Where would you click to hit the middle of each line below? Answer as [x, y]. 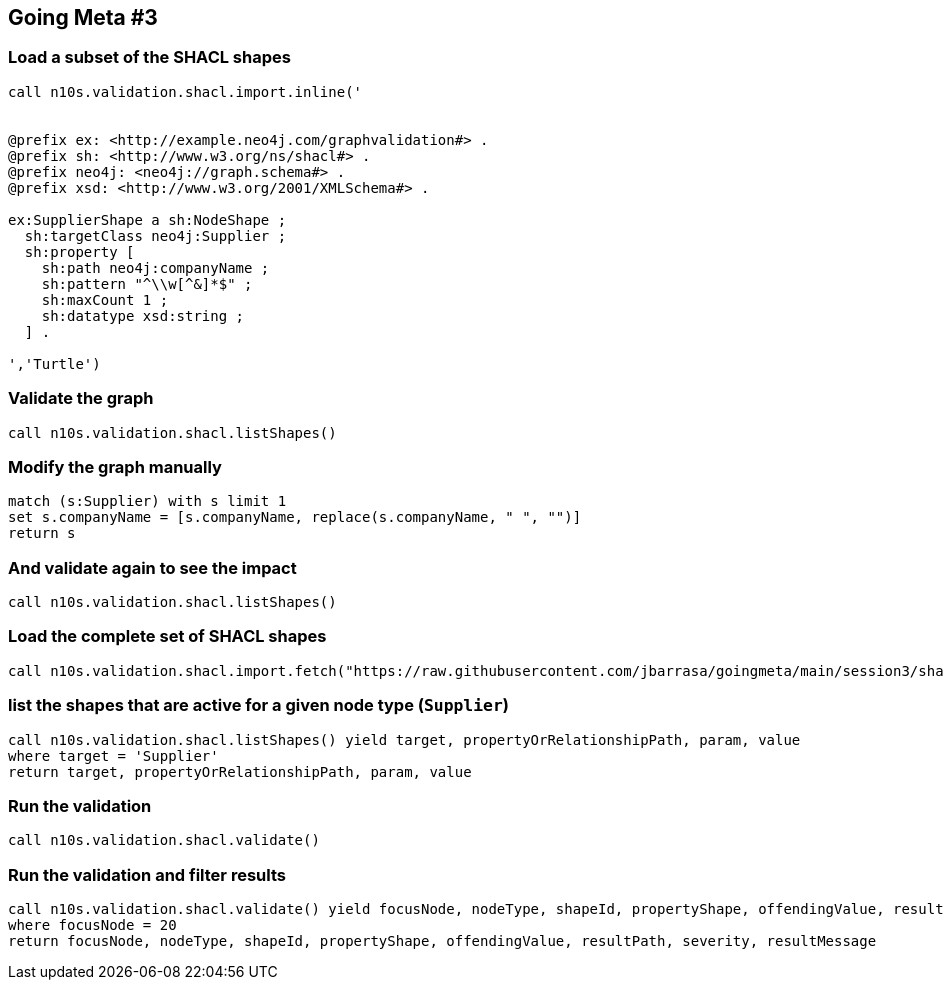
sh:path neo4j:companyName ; [155, 267]
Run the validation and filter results [147, 874]
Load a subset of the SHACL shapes [149, 57]
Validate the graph [81, 398]
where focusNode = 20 [92, 925]
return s [42, 533]
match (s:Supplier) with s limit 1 [147, 501]
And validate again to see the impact [152, 567]
